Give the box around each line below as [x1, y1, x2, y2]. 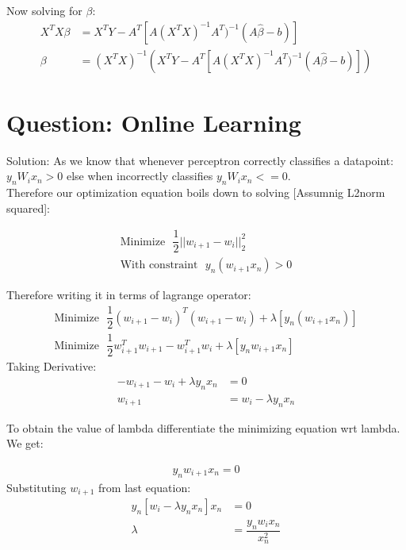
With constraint [120, 260, 198, 271]
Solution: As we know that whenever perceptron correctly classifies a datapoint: [6, 152, 394, 168]
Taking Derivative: [6, 358, 97, 375]
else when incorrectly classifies [66, 167, 213, 184]
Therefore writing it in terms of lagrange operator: [6, 287, 251, 303]
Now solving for [6, 2, 82, 18]
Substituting [6, 479, 67, 495]
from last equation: [98, 479, 191, 495]
